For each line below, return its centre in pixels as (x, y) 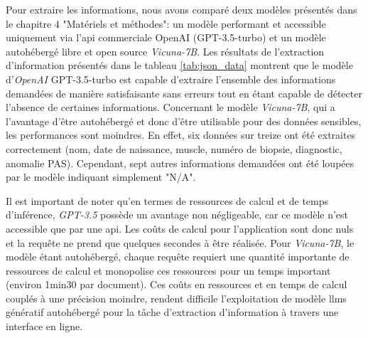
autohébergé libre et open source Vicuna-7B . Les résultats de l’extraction (165, 51)
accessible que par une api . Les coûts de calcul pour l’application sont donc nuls (180, 228)
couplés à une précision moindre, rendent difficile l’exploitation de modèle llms (176, 298)
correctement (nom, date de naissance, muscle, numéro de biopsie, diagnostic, (174, 148)
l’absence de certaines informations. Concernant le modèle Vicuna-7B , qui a (171, 107)
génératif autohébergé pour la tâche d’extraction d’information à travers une (172, 312)
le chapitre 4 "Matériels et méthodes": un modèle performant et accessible (166, 23)
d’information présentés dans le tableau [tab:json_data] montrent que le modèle (179, 65)
